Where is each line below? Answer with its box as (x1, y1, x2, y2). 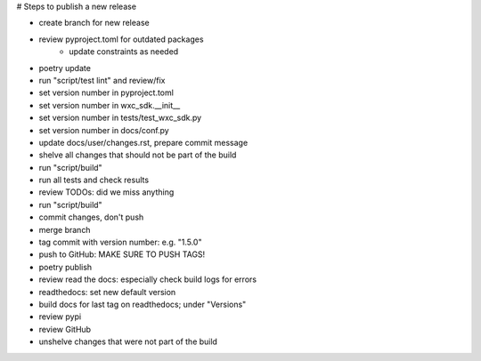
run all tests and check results (38, 174, 150, 186)
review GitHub (38, 324, 92, 334)
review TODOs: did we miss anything (38, 187, 175, 197)
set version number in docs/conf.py (38, 124, 169, 135)
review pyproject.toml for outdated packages (38, 34, 204, 44)
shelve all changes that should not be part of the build (38, 149, 237, 160)
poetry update (38, 62, 91, 73)
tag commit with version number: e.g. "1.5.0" (38, 237, 202, 248)
